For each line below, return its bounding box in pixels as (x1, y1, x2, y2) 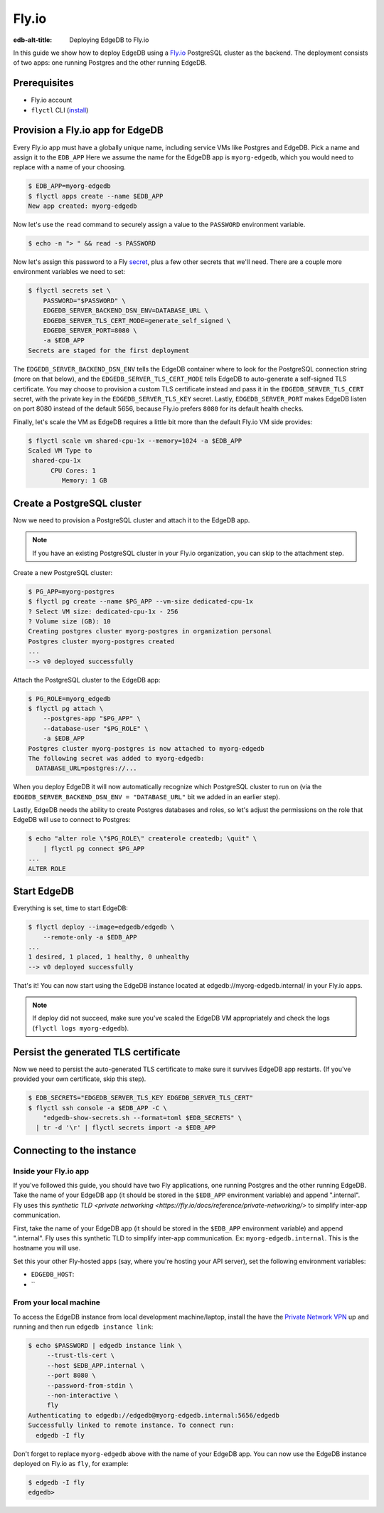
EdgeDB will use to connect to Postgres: (13, 816, 131, 824)
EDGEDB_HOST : (31, 1270, 75, 1279)
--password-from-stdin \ (46, 1381, 134, 1389)
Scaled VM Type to (28, 447, 92, 455)
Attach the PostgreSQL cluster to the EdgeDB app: (13, 675, 161, 684)
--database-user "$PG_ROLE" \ (43, 724, 149, 732)
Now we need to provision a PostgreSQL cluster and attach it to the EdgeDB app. (13, 516, 250, 524)
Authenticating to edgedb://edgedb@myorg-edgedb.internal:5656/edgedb (28, 1411, 280, 1419)
